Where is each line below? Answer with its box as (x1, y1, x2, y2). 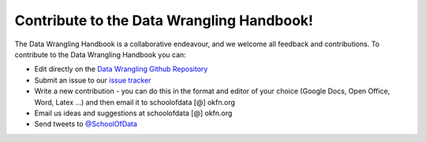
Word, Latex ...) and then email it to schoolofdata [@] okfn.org (34, 97, 236, 107)
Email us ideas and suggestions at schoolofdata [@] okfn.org (34, 108, 233, 118)
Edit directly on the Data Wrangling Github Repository (34, 64, 208, 74)
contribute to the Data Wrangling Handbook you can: (14, 49, 187, 59)
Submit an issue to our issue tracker (34, 75, 151, 85)
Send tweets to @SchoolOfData (34, 119, 138, 129)
